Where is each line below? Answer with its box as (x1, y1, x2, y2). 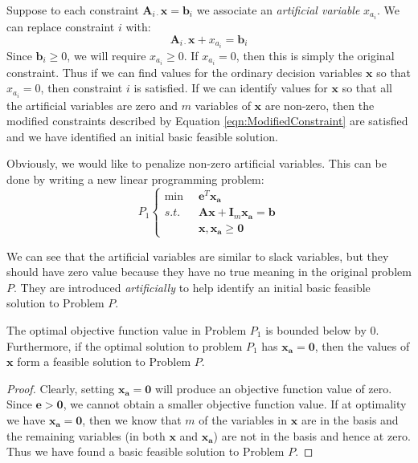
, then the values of (314, 337, 410, 354)
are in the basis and (301, 411, 399, 428)
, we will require (67, 47, 146, 63)
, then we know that (82, 411, 182, 428)
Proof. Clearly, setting (6, 380, 115, 396)
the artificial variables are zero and (6, 96, 178, 113)
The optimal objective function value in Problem (6, 321, 247, 338)
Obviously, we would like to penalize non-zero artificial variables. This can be (6, 155, 387, 172)
